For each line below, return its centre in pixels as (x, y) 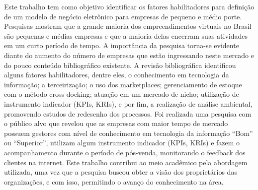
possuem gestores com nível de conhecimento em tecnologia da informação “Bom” (129, 133)
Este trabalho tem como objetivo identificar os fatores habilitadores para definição (129, 6)
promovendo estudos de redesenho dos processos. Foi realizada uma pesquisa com (128, 113)
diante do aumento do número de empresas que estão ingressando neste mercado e (129, 55)
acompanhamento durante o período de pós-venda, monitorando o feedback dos (125, 152)
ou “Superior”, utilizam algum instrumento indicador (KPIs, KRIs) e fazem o (122, 143)
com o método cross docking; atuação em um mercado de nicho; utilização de (122, 94)
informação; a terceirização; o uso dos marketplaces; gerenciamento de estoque (123, 84)
